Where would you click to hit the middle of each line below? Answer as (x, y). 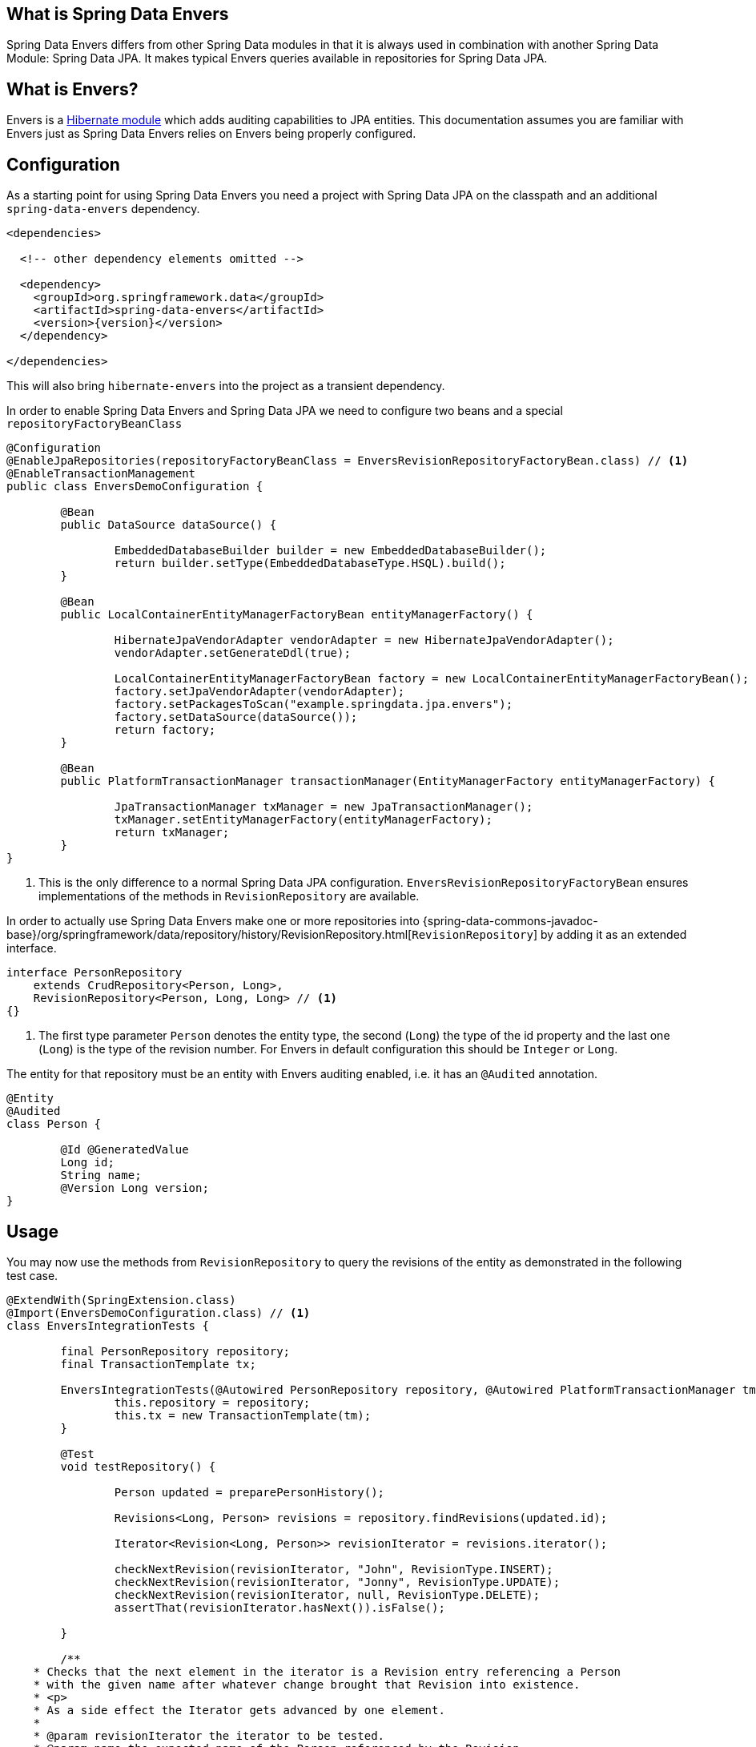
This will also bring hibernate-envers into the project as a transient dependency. (226, 386)
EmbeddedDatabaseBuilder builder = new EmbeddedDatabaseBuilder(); (330, 551)
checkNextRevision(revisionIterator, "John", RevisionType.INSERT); (334, 1569)
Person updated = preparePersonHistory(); (249, 1492)
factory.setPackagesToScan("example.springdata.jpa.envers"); (314, 704)
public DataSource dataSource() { (169, 525)
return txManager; (172, 833)
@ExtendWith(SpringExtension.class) (121, 1300)
